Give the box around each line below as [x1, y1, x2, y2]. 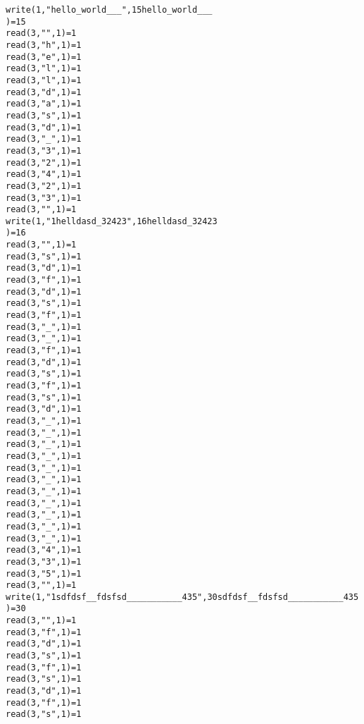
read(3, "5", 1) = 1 [6, 568, 82, 579]
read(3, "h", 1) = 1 [6, 39, 82, 50]
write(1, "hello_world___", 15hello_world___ [6, 5, 213, 15]
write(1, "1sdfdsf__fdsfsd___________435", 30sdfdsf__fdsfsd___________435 [6, 591, 359, 602]
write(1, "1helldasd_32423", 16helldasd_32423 [6, 216, 218, 226]
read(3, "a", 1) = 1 [6, 99, 82, 109]
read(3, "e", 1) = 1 [6, 51, 82, 62]
